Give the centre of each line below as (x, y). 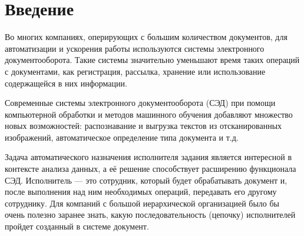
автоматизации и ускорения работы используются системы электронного (135, 48)
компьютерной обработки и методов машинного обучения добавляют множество (149, 114)
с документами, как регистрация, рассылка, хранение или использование (135, 71)
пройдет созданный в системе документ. (77, 226)
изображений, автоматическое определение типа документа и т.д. (122, 137)
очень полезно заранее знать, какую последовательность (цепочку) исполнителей (150, 215)
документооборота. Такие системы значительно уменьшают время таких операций (152, 60)
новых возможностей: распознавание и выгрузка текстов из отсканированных (143, 126)
